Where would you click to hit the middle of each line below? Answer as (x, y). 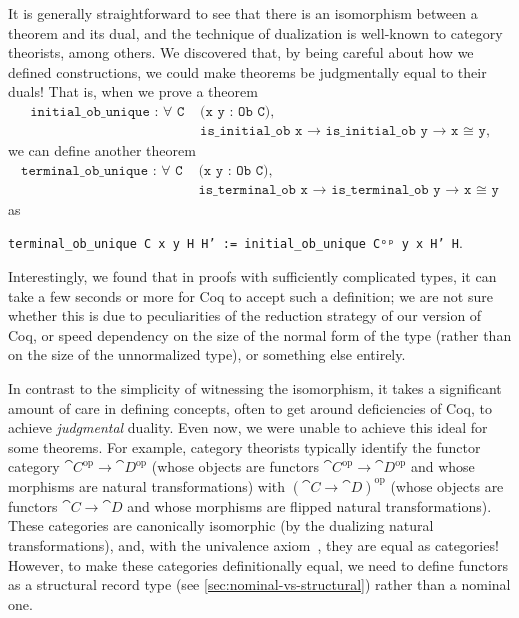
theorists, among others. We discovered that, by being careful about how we (241, 52)
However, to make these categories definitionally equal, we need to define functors (258, 564)
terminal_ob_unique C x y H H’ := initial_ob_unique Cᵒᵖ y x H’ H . (235, 242)
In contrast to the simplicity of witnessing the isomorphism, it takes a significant (255, 387)
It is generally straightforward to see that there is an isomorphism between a (243, 13)
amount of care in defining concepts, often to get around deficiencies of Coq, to (250, 407)
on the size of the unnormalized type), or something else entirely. (207, 354)
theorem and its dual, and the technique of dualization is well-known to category (255, 32)
